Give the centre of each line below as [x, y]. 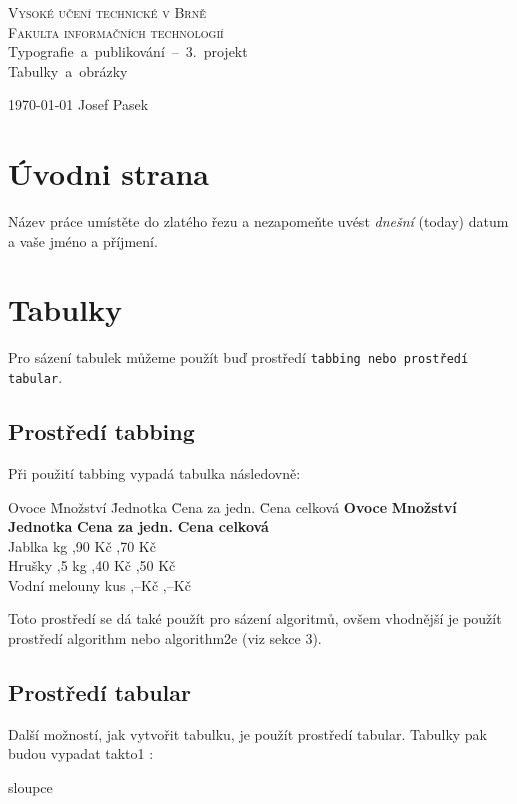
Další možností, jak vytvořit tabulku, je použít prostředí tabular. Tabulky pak [248, 733]
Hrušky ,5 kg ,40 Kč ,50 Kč [92, 565]
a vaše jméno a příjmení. [83, 240]
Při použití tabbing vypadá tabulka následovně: [154, 472]
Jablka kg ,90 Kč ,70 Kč [82, 545]
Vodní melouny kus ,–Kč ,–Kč [99, 584]
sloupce [30, 787]
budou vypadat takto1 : [81, 753]
